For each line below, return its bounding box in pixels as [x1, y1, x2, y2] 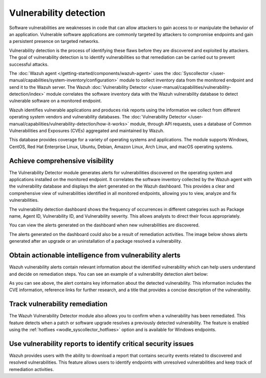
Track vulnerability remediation [9, 300, 108, 308]
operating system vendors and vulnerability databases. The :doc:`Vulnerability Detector [9, 114, 187, 120]
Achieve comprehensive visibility [9, 156, 114, 165]
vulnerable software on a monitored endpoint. [9, 98, 102, 104]
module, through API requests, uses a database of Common [130, 121, 252, 127]
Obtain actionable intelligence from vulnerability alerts [9, 251, 181, 260]
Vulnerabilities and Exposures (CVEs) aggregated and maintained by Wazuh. [9, 128, 165, 134]
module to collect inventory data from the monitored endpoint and [119, 77, 253, 83]
